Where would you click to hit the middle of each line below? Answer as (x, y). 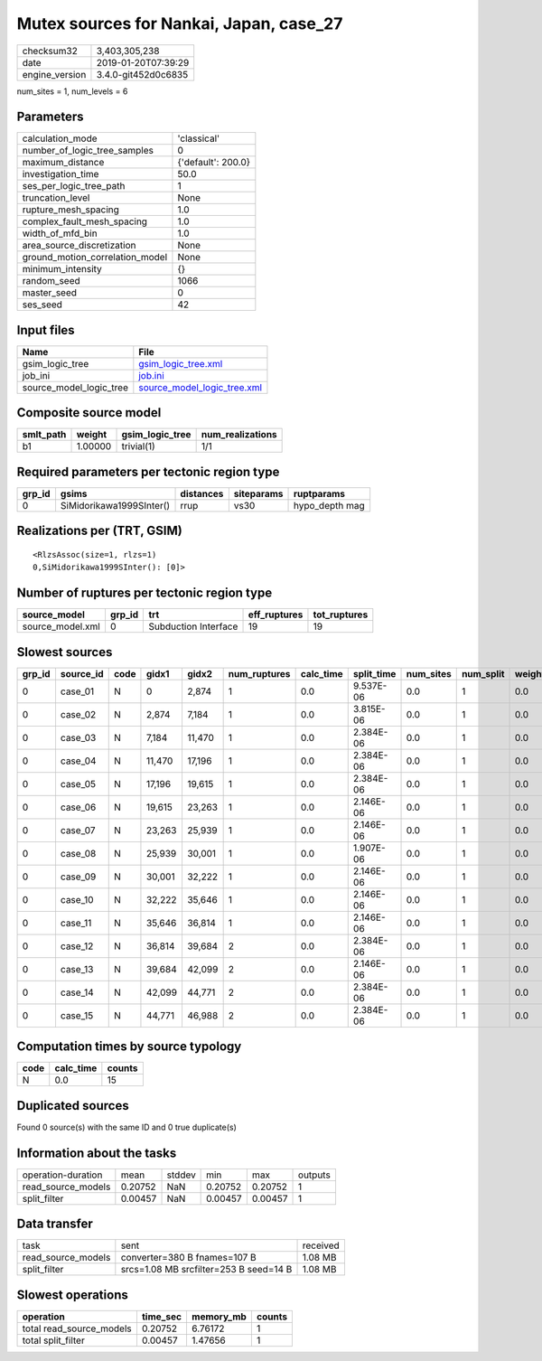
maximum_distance (63, 163)
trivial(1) (138, 446)
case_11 (76, 923)
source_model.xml (61, 626)
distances (202, 494)
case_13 (77, 969)
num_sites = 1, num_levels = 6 (72, 91)
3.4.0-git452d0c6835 (142, 74)
